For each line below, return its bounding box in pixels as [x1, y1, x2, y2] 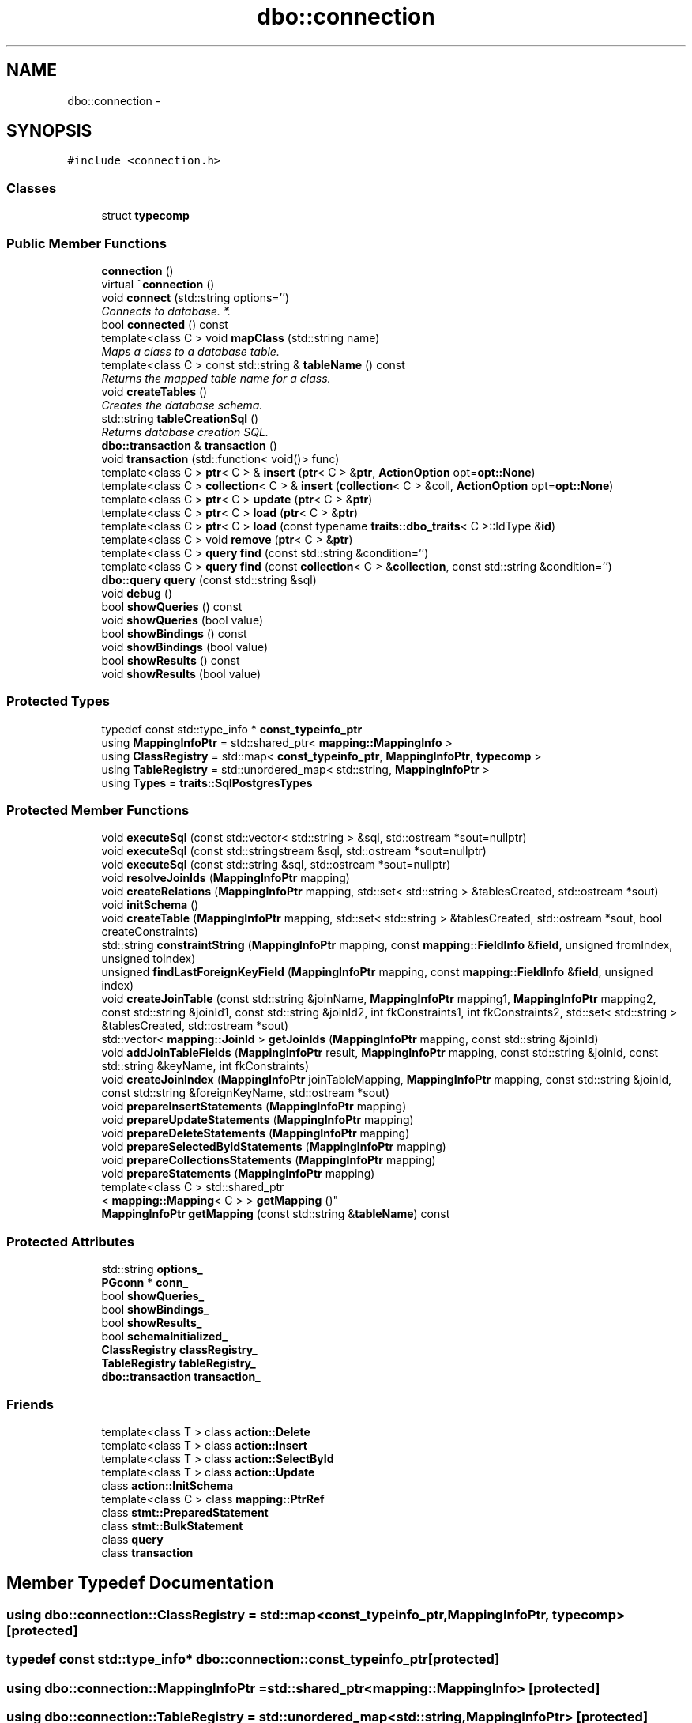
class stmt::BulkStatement [101, 1518, 243, 1533]
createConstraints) [101, 925, 198, 939]
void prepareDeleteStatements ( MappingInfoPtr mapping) [101, 1126, 410, 1140]
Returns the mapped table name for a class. [101, 371, 331, 385]
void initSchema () [101, 898, 199, 912]
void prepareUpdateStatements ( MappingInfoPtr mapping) [101, 1113, 414, 1127]
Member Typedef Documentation [6, 1573, 274, 1593]
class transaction [101, 1545, 194, 1559]
